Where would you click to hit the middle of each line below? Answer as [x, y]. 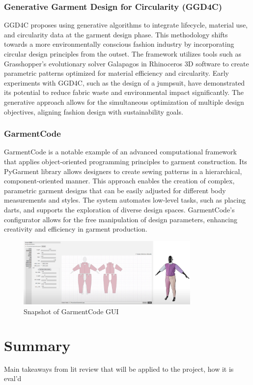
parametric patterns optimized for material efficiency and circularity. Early [116, 73]
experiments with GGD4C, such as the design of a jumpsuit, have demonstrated [125, 82]
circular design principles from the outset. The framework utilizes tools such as [123, 54]
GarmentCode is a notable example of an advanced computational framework [120, 152]
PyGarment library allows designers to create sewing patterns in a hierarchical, [123, 171]
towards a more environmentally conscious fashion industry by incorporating [119, 44]
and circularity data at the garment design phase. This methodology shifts [116, 34]
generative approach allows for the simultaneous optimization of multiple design [124, 102]
